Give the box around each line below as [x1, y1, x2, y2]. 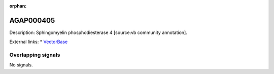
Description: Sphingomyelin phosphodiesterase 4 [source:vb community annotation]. [9, 29, 187, 35]
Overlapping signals [9, 51, 60, 58]
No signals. [9, 62, 33, 68]
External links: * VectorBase [9, 39, 68, 45]
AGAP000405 [9, 16, 55, 25]
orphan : [9, 3, 27, 9]
